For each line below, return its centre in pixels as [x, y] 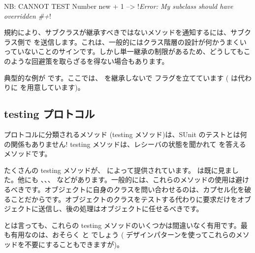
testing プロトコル [49, 114]
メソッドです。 [28, 154]
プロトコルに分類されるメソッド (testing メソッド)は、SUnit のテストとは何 [126, 134]
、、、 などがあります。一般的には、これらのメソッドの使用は [138, 180]
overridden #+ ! [28, 15]
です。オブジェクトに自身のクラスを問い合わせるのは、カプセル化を [134, 189]
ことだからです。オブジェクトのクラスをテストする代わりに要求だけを [124, 199]
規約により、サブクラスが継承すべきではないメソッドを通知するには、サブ [124, 32]
